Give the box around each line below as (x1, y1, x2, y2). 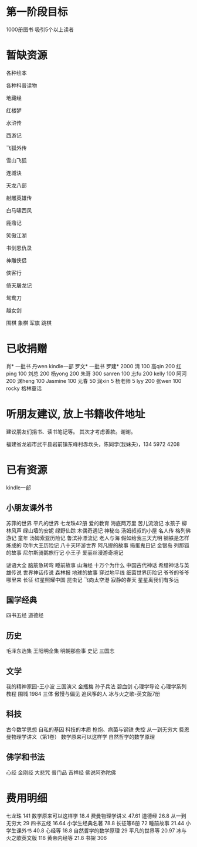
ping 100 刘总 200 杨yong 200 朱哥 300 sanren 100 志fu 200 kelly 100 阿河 (6, 370, 187, 377)
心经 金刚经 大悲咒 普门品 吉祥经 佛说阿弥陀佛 (6, 769, 116, 776)
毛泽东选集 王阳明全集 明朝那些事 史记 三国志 (6, 648, 115, 655)
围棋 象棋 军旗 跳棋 (6, 319, 52, 326)
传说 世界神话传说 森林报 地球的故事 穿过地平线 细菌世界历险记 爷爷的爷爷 (11, 569, 189, 576)
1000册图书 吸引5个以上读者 (6, 26, 74, 33)
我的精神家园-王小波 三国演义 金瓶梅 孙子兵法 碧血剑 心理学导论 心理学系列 (6, 683, 187, 690)
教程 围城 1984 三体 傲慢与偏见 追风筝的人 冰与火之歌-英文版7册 (6, 690, 161, 697)
